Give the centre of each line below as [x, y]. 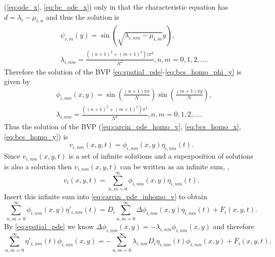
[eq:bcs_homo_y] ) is [36, 136]
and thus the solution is [82, 16]
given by [17, 81]
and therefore [234, 226]
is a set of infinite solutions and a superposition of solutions [161, 156]
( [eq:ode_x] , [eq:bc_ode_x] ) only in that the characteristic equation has [116, 7]
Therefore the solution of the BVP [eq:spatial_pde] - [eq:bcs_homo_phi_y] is [123, 71]
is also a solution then [38, 166]
